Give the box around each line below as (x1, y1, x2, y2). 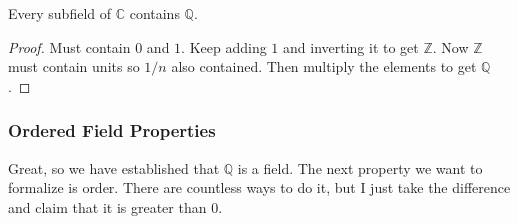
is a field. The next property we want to (237, 157, 483, 178)
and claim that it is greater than (8, 196, 207, 217)
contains (129, 3, 180, 23)
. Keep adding (181, 36, 267, 57)
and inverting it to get (283, 36, 419, 57)
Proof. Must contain (8, 36, 131, 57)
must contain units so (8, 56, 140, 77)
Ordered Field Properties (8, 118, 216, 143)
